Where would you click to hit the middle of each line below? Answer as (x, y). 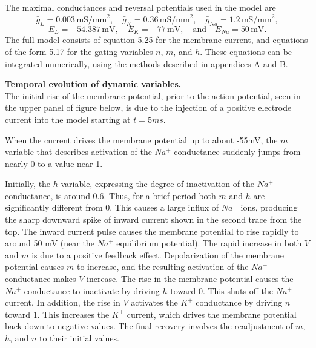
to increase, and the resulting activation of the (163, 267)
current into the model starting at (68, 119)
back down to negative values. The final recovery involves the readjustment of (149, 326)
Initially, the (28, 184)
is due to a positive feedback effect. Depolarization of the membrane (158, 254)
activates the (154, 302)
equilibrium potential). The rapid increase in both (209, 243)
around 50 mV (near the (50, 243)
